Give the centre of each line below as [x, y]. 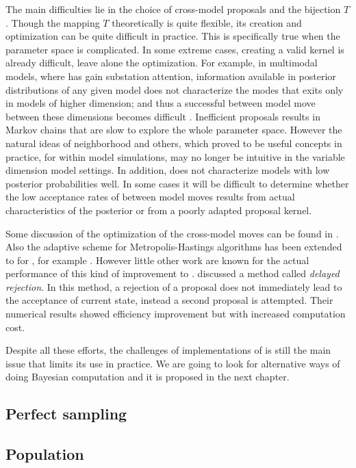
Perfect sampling [66, 414]
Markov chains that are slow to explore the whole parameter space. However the [174, 130]
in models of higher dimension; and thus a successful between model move [161, 103]
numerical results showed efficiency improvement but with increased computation [176, 314]
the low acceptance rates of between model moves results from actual [150, 197]
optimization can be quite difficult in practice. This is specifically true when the [173, 36]
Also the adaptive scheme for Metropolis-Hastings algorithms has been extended [174, 247]
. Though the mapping [53, 22]
